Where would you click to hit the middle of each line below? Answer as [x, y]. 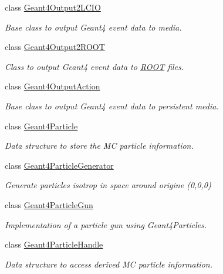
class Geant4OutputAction [53, 86]
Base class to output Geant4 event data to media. [93, 27]
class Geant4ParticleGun [49, 204]
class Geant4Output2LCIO [53, 7]
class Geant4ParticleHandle [54, 244]
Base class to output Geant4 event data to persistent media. [112, 106]
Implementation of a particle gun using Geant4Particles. [106, 224]
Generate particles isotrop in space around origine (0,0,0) [108, 185]
